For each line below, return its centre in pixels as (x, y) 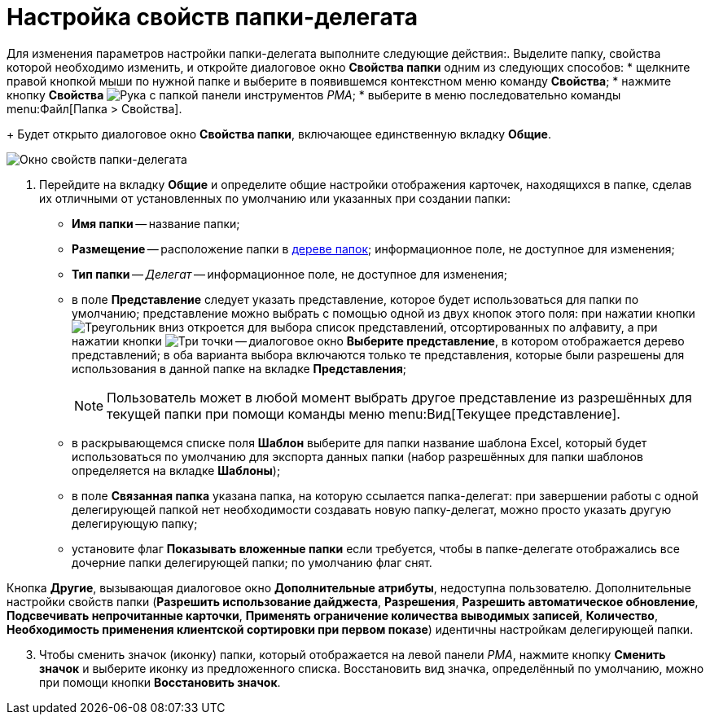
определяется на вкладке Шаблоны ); (176, 470)
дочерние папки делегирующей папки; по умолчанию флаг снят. (252, 562)
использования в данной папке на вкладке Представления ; (239, 368)
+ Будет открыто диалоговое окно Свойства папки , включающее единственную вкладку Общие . (279, 134)
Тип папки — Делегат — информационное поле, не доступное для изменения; (290, 274)
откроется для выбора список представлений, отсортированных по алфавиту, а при (423, 327)
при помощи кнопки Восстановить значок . (160, 682)
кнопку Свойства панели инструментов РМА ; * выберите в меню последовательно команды (314, 95)
